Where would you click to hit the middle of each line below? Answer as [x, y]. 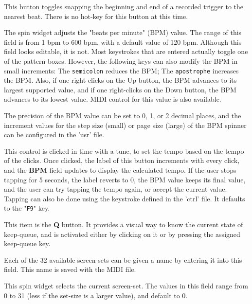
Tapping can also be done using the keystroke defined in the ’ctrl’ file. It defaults [125, 198]
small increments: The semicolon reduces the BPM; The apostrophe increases [121, 70]
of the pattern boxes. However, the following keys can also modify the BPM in [121, 61]
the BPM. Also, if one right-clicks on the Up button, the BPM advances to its [120, 80]
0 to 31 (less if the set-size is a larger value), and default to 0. [96, 295]
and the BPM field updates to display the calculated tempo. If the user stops [120, 170]
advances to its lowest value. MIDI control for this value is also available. [113, 99]
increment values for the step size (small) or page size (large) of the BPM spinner [125, 125]
